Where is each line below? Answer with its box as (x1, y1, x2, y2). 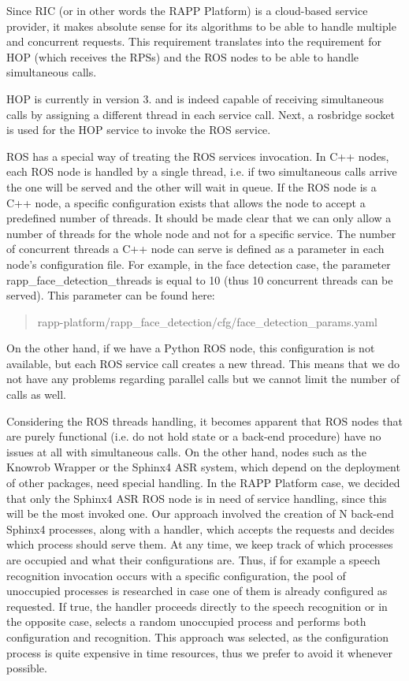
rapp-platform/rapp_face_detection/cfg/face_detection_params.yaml (37, 313, 377, 329)
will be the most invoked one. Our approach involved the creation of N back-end (6, 505, 394, 522)
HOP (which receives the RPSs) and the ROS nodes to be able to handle (6, 48, 359, 65)
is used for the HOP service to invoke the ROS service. (6, 121, 271, 138)
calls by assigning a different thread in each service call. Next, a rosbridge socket (6, 106, 395, 122)
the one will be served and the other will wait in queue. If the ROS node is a (6, 178, 377, 195)
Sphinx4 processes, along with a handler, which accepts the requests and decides (6, 520, 395, 537)
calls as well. (6, 386, 66, 403)
